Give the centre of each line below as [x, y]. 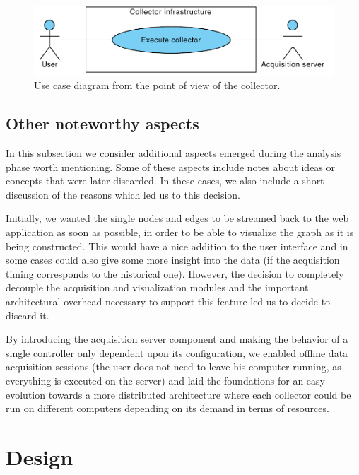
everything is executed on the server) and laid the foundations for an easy [165, 380]
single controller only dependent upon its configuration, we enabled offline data [177, 352]
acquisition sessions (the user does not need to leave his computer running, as [173, 366]
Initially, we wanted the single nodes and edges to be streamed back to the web [177, 218]
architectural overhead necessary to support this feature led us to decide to [168, 301]
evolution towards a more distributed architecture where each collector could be [178, 394]
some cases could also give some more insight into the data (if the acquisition [173, 260]
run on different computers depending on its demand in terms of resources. [167, 408]
